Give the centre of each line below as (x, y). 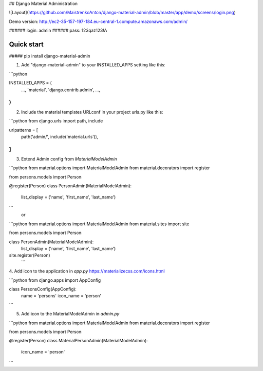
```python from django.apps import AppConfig (55, 280)
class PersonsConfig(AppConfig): (43, 289)
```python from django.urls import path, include (56, 121)
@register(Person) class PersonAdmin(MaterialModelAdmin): (70, 186)
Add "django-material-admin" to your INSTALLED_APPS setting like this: (93, 65)
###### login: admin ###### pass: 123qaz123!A (58, 30)
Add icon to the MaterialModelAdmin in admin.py (70, 314)
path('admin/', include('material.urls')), (60, 137)
